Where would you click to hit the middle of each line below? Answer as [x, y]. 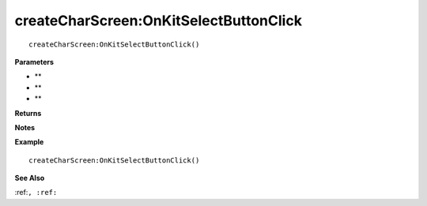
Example [29, 142]
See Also [30, 178]
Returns [28, 113]
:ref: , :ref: [36, 193]
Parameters [34, 62]
